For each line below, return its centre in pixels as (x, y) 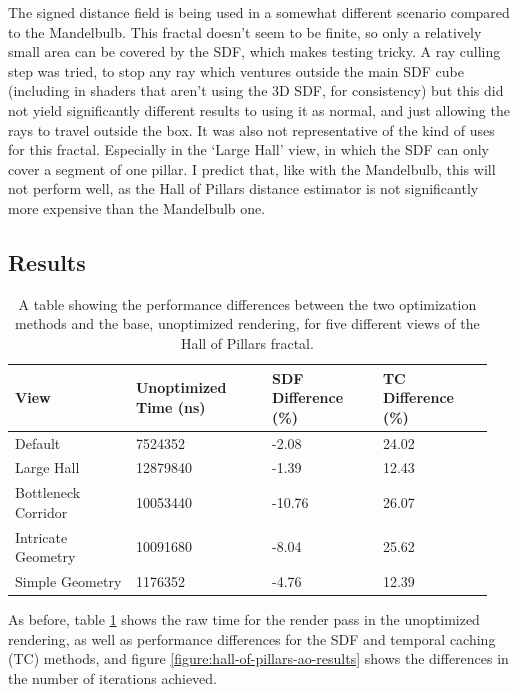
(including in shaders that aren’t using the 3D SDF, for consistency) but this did (256, 90)
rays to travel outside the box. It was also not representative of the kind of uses (251, 129)
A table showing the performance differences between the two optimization (247, 303)
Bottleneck (48, 492)
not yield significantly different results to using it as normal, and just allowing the (259, 109)
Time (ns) (170, 406)
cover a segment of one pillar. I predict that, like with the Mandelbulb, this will (252, 168)
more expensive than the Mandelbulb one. (137, 207)
